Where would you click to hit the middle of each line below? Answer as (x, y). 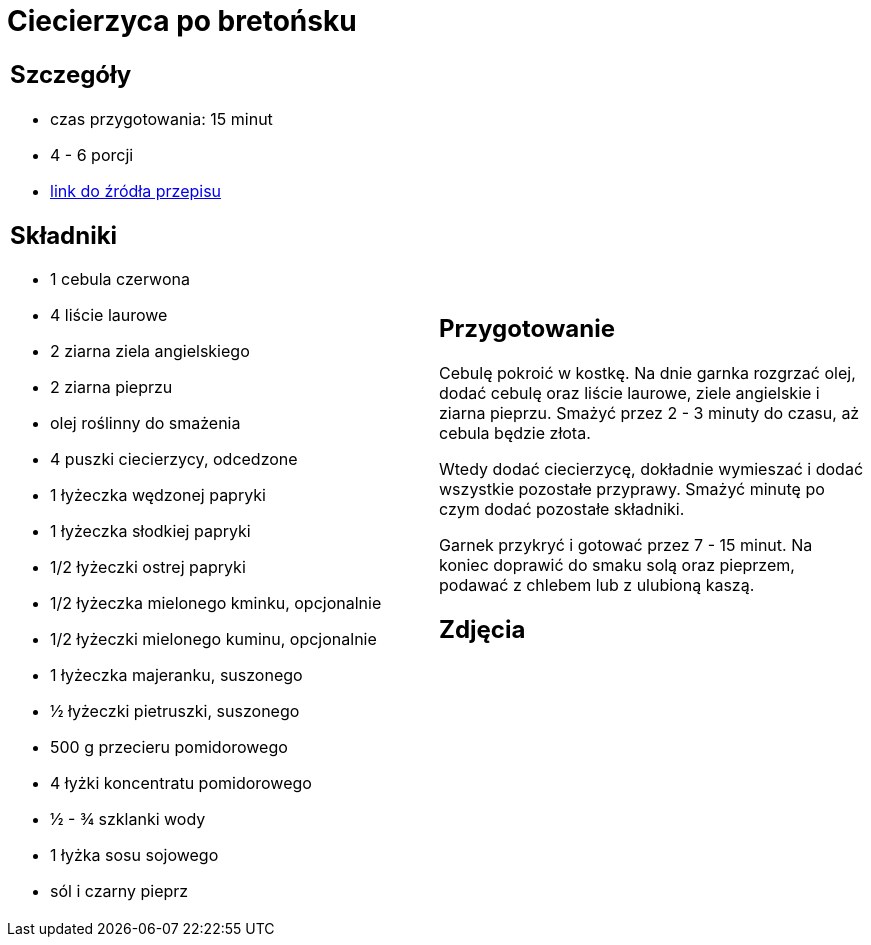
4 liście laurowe (109, 315)
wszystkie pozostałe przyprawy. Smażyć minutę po (632, 488)
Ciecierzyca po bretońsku (182, 21)
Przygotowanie (527, 328)
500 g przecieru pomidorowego (169, 747)
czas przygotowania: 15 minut (161, 118)
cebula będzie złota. (515, 432)
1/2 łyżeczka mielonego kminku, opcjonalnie (216, 603)
